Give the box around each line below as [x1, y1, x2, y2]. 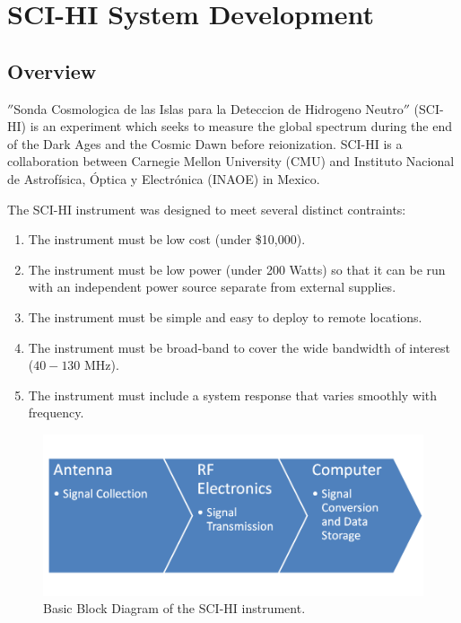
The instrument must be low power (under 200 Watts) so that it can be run [28, 259, 446, 278]
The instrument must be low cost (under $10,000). [28, 230, 306, 249]
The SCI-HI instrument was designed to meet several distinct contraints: [7, 199, 406, 218]
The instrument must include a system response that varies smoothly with [28, 385, 438, 404]
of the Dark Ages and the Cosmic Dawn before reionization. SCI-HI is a [7, 134, 403, 153]
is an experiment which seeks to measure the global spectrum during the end [30, 117, 452, 136]
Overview [7, 57, 97, 84]
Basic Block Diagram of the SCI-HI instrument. [43, 599, 306, 618]
